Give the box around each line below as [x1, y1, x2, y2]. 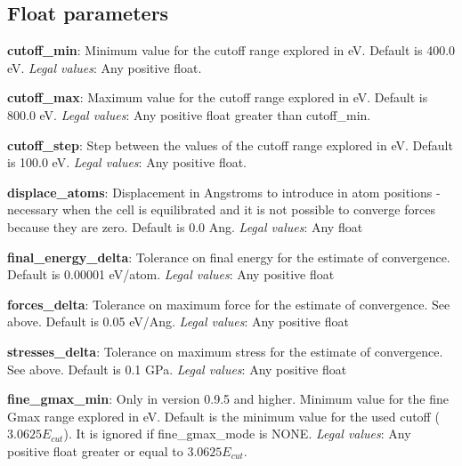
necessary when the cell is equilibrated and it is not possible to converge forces [7, 200, 435, 219]
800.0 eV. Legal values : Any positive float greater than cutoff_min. [7, 105, 371, 124]
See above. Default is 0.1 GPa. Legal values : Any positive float [7, 359, 347, 378]
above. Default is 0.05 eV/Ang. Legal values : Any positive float [7, 312, 349, 331]
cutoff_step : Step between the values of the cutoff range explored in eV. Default [7, 135, 453, 154]
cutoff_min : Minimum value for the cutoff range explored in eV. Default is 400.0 [7, 41, 456, 60]
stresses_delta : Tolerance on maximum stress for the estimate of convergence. [7, 341, 443, 360]
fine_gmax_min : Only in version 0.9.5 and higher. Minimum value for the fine [7, 390, 449, 408]
